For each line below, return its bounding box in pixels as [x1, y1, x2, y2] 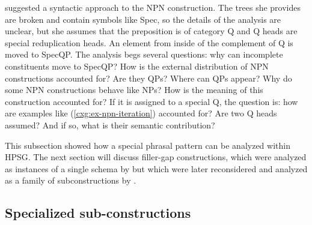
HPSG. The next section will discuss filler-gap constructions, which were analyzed [5, 151, 307, 163]
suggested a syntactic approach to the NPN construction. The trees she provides [5, 1, 301, 13]
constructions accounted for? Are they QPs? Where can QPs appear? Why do [5, 71, 292, 84]
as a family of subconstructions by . [5, 174, 136, 187]
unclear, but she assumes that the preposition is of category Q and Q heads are [5, 25, 298, 37]
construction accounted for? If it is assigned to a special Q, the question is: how [5, 95, 298, 107]
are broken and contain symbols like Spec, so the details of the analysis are [5, 13, 281, 25]
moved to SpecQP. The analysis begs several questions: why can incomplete [5, 48, 283, 61]
